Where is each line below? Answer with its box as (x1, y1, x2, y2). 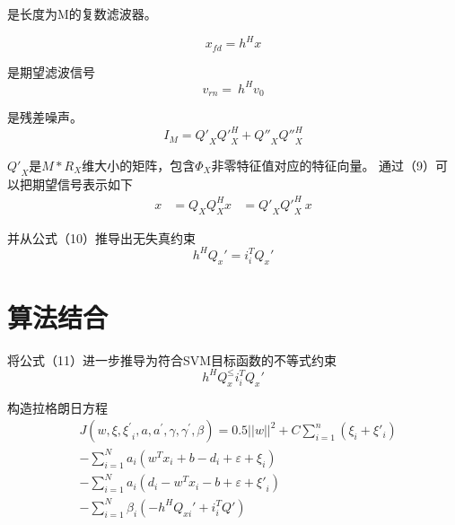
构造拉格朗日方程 (7, 398, 108, 416)
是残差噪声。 (7, 108, 83, 127)
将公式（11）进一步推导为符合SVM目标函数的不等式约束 (7, 350, 337, 369)
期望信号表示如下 (31, 174, 133, 193)
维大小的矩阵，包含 (82, 155, 196, 174)
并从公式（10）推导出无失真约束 (7, 228, 196, 247)
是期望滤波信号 (7, 62, 95, 81)
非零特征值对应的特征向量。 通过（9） (211, 155, 436, 174)
